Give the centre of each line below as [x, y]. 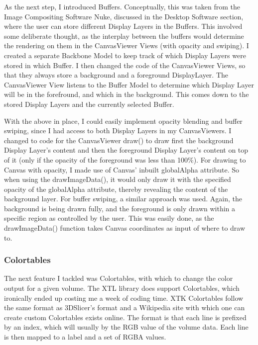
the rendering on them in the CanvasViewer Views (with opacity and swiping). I [127, 45]
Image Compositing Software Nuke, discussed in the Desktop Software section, [124, 16]
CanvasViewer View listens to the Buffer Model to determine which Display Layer [129, 84]
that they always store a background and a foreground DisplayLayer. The [116, 75]
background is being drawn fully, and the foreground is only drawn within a [120, 208]
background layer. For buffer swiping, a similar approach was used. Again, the [123, 199]
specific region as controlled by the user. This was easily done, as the [109, 218]
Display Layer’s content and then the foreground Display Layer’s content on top [126, 150]
